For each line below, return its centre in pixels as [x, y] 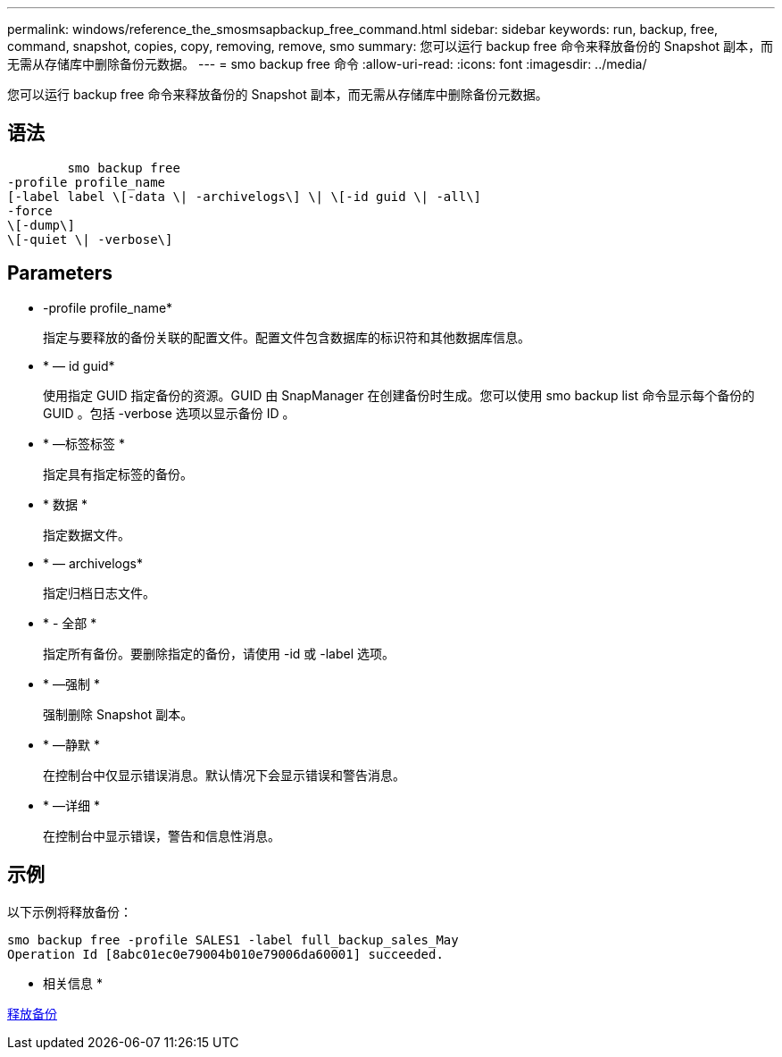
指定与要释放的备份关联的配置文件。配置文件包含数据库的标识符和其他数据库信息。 [287, 337]
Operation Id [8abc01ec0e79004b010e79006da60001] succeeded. [225, 954]
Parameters [60, 273]
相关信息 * [73, 983]
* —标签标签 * [84, 443]
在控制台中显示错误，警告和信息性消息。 [162, 835]
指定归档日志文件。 [99, 592]
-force [30, 210]
